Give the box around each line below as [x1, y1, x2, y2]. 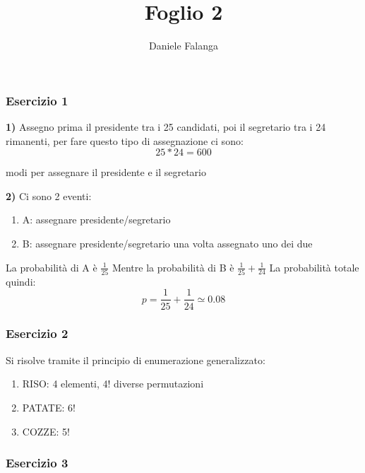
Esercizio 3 [6, 454, 68, 472]
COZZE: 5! [22, 424, 70, 438]
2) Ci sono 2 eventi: [6, 188, 92, 203]
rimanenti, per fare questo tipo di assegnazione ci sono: [6, 133, 244, 148]
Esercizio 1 [6, 91, 68, 109]
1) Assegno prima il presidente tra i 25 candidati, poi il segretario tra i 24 [6, 119, 326, 134]
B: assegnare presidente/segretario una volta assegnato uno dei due [22, 235, 313, 250]
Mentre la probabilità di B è [112, 259, 234, 274]
